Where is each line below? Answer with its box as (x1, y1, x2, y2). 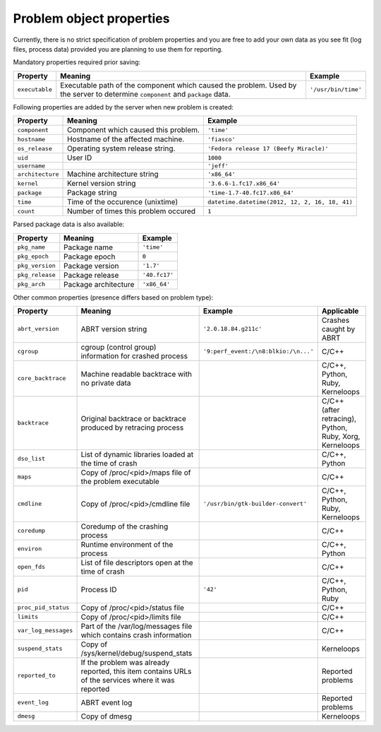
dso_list (17, 455, 46, 463)
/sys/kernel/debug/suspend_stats (80, 648, 193, 658)
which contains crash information (80, 630, 192, 639)
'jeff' (207, 163, 229, 170)
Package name (64, 242, 113, 252)
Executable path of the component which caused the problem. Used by (60, 80, 297, 90)
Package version (64, 261, 119, 271)
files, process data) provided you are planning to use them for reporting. (13, 45, 224, 53)
